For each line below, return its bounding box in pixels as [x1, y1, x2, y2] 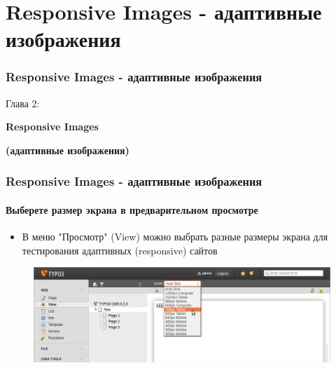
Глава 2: [6, 95, 40, 110]
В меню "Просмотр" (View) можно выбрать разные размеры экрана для [22, 229, 328, 244]
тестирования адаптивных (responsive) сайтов [22, 243, 218, 257]
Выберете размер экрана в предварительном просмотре [6, 203, 258, 217]
